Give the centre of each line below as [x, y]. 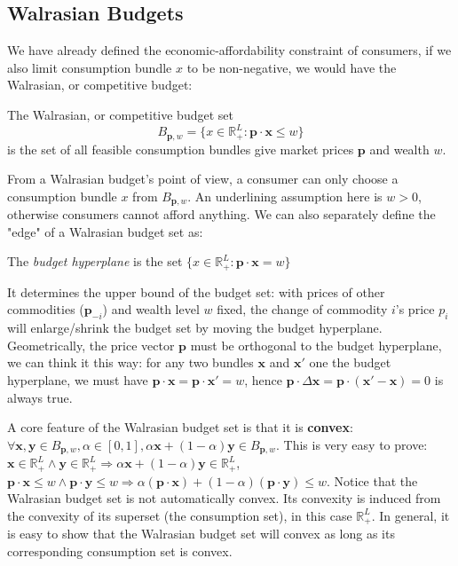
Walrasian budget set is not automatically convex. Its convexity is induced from [224, 498]
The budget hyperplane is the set [95, 261]
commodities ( [46, 309]
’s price [415, 309]
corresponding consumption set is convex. [120, 550]
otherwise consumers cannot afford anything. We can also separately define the [221, 214]
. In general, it [411, 515]
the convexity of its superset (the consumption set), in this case [180, 515]
